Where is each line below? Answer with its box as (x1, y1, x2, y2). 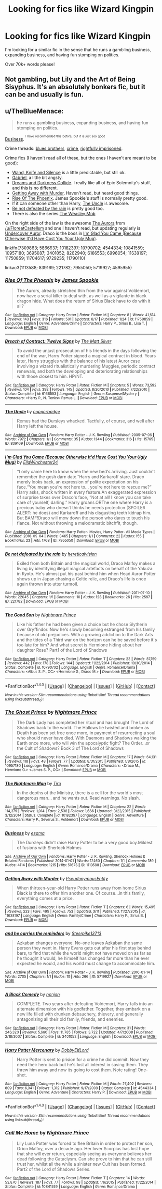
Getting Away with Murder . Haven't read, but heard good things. (12, 190, 139, 196)
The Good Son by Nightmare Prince (5, 612, 76, 618)
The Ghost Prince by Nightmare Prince (5, 708, 97, 715)
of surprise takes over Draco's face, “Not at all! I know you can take (16, 494, 151, 500)
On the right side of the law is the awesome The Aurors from (5, 220, 125, 226)
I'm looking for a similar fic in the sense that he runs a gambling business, (5, 47, 151, 52)
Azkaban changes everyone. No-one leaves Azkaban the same (16, 940, 142, 946)
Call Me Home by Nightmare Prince (5, 1129, 89, 1136)
